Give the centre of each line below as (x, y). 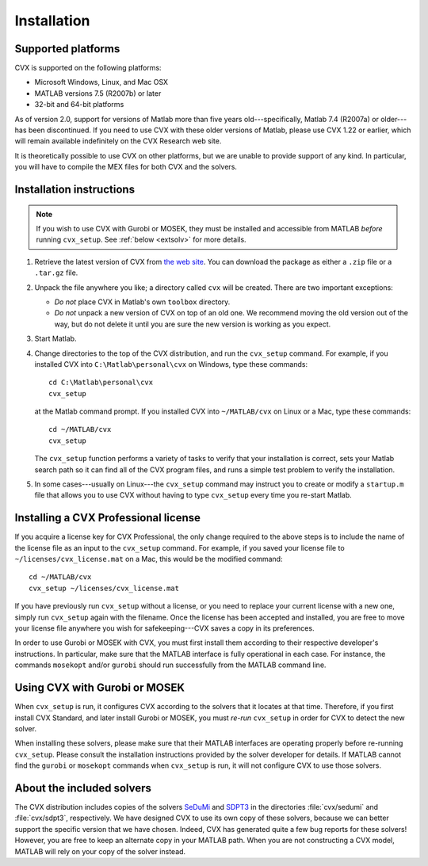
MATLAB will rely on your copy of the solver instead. (100, 851)
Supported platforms (67, 49)
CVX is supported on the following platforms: (88, 68)
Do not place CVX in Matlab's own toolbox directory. (142, 302)
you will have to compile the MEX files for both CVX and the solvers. (126, 167)
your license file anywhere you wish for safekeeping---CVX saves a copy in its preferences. (164, 628)
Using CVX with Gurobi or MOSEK (100, 688)
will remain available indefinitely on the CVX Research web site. (118, 141)
